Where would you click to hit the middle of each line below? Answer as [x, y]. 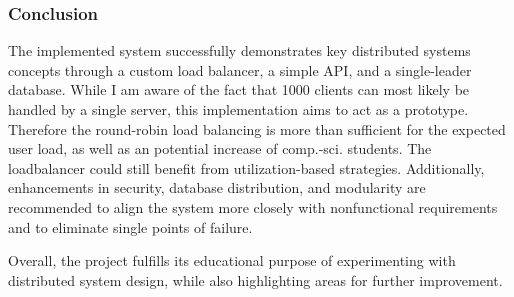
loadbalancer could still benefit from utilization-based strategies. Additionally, [246, 167]
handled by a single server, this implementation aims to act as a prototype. [238, 109]
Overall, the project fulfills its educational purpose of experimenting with [232, 260]
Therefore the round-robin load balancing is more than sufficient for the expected [257, 128]
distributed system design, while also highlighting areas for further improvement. [255, 279]
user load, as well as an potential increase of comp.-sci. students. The [220, 148]
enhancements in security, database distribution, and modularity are [217, 187]
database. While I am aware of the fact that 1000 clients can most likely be [239, 89]
